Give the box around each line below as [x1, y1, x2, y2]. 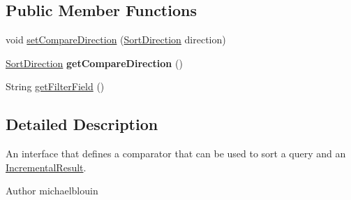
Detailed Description [6, 113, 158, 135]
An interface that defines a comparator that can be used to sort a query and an [6, 146, 346, 161]
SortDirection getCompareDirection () [6, 55, 183, 70]
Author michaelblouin [6, 183, 98, 198]
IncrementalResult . [6, 159, 87, 174]
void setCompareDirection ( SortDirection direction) [6, 32, 226, 47]
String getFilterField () [6, 79, 105, 94]
